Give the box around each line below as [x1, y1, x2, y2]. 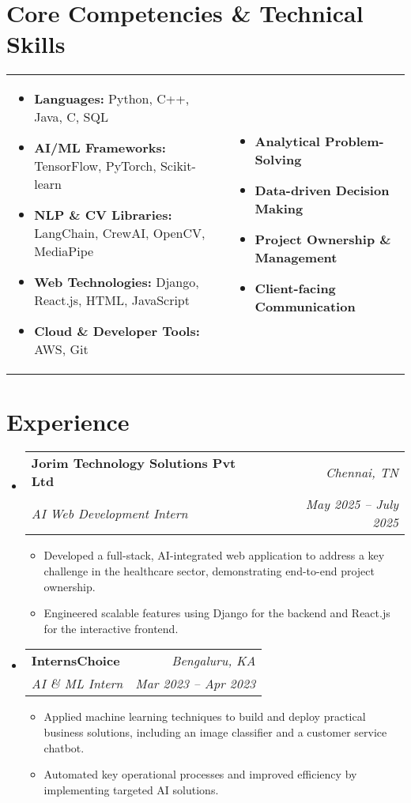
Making [255, 199, 304, 218]
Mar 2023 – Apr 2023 [135, 674, 256, 693]
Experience [6, 405, 130, 437]
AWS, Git [34, 340, 89, 359]
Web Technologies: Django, [34, 273, 199, 292]
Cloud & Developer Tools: [34, 322, 200, 341]
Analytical [255, 132, 320, 151]
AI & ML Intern [31, 674, 123, 693]
